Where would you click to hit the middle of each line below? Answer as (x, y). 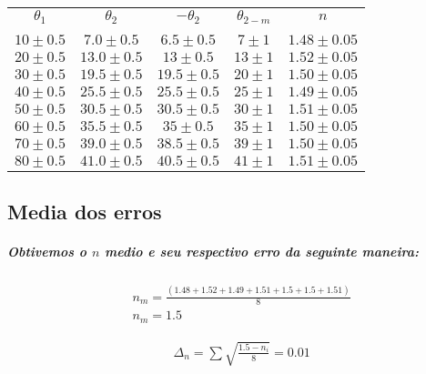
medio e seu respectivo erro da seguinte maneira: (262, 252)
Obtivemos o (47, 252)
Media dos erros (85, 212)
